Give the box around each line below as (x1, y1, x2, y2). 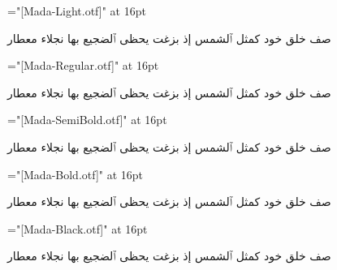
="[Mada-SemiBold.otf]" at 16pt (7, 111, 167, 128)
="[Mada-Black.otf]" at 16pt (7, 220, 148, 237)
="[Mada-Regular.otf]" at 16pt (7, 57, 159, 74)
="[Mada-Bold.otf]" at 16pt (7, 165, 144, 182)
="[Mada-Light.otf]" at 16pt (7, 2, 146, 19)
